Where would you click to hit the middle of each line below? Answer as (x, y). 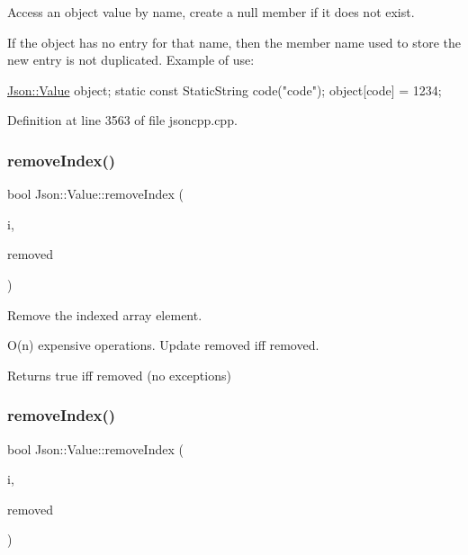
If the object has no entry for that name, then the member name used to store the (234, 42)
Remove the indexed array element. (105, 314)
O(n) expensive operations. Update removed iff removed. (163, 345)
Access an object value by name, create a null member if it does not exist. (211, 12)
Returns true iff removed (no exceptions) (119, 375)
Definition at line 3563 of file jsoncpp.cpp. (122, 120)
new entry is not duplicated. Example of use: (131, 60)
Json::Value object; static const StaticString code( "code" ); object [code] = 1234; (225, 90)
